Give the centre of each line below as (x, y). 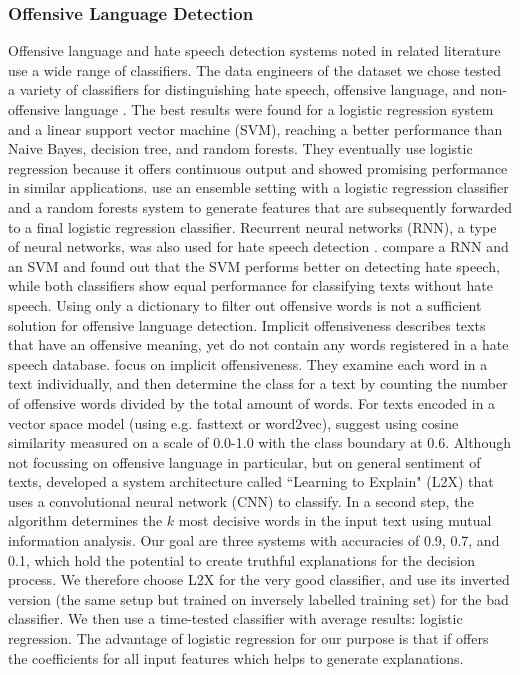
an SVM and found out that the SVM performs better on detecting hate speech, (254, 265)
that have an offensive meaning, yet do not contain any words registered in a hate (258, 344)
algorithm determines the (85, 520)
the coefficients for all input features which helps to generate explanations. (236, 657)
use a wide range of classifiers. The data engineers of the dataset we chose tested (254, 69)
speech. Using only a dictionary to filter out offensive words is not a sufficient (245, 304)
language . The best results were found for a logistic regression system (279, 109)
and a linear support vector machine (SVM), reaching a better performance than (255, 128)
